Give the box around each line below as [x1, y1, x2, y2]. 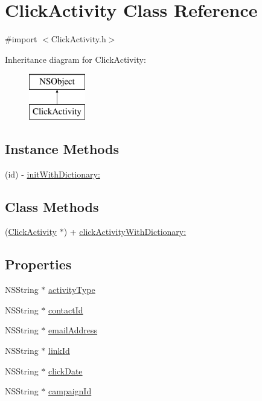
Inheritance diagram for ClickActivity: [5, 53, 146, 65]
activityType [48, 283, 95, 296]
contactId [48, 303, 83, 316]
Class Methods [5, 197, 99, 216]
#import [5, 33, 37, 45]
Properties [5, 255, 72, 274]
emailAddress [48, 324, 98, 336]
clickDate [48, 364, 83, 377]
